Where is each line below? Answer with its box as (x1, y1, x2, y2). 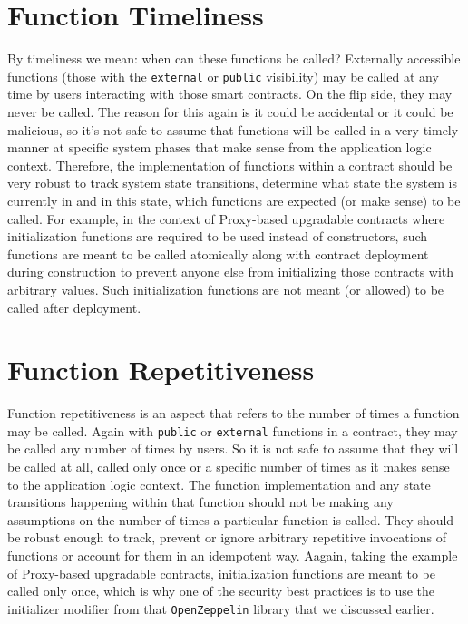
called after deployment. (7, 297, 141, 317)
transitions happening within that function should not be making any (7, 492, 394, 512)
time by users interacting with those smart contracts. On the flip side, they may (7, 84, 453, 103)
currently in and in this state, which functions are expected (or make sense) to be (7, 190, 461, 210)
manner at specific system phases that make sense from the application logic (7, 138, 432, 157)
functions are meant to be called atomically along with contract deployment (7, 244, 429, 263)
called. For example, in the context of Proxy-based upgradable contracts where (7, 209, 445, 228)
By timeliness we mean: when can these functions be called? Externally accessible (7, 49, 461, 68)
